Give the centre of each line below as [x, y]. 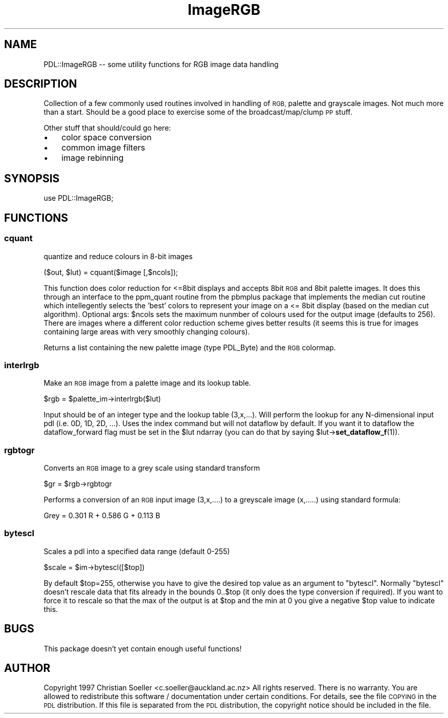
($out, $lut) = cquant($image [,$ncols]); [111, 272]
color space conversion [107, 138]
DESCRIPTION [41, 84]
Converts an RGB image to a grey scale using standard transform [152, 468]
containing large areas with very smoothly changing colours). [147, 331]
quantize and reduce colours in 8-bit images [118, 256]
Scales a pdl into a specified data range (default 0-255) [137, 551]
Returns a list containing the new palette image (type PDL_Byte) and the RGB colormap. [190, 347]
